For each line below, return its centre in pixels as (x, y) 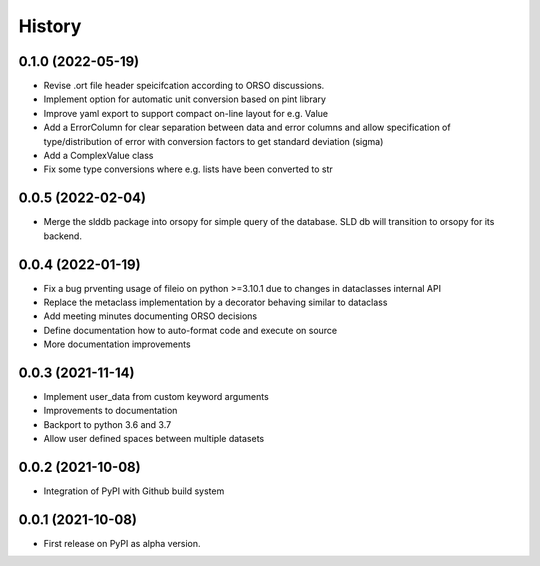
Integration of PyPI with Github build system (134, 491)
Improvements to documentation (110, 411)
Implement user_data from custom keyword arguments (156, 397)
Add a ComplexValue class (98, 156)
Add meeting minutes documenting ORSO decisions (150, 316)
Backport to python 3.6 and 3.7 (107, 424)
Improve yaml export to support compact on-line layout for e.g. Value (186, 113)
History (50, 26)
